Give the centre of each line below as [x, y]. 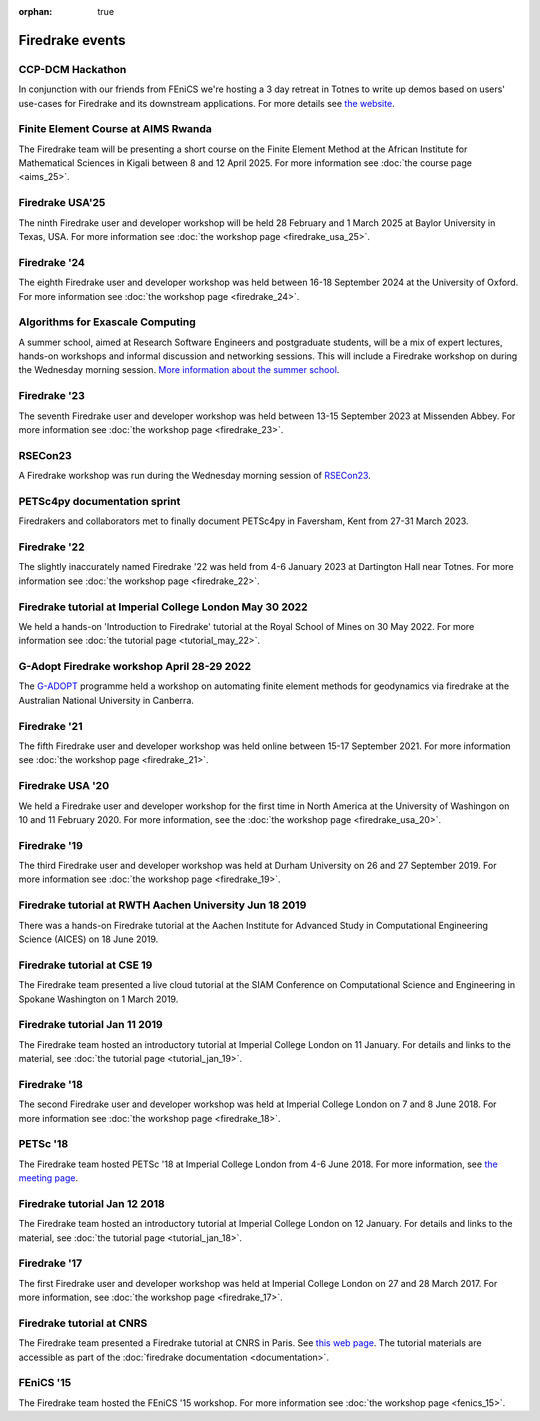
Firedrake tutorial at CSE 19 [85, 965]
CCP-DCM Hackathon [72, 69]
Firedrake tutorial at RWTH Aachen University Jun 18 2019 [162, 905]
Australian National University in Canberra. [106, 700]
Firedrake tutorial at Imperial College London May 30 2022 [163, 607]
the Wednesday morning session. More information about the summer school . [179, 370]
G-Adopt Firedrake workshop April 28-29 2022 [135, 667]
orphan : [35, 11]
